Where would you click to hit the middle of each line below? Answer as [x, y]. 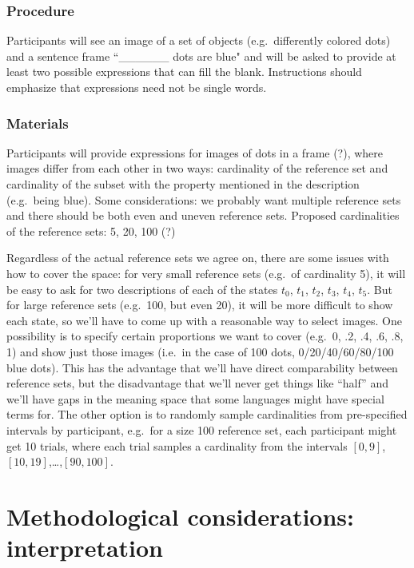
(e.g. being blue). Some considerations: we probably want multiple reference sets [204, 199]
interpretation [85, 548]
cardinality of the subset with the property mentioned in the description [183, 184]
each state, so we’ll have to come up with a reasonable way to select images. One [204, 320]
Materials [38, 123]
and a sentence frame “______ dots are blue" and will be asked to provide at [201, 56]
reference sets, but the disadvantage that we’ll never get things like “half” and [197, 383]
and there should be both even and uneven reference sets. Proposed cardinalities [203, 215]
